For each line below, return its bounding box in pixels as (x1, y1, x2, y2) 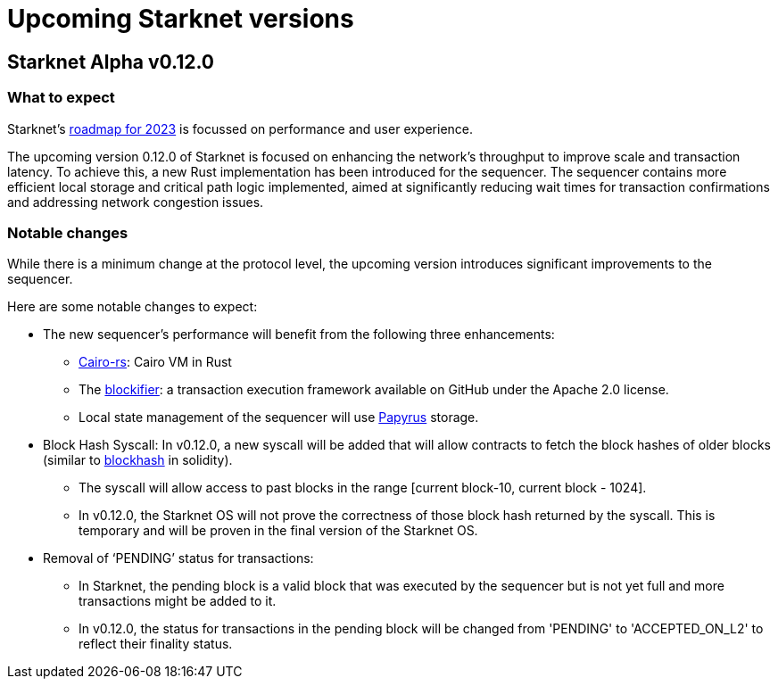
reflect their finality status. (79, 636, 233, 652)
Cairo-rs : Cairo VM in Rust (79, 354, 232, 370)
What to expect (7, 88, 115, 107)
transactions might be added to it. (79, 593, 277, 609)
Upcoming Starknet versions (7, 4, 354, 34)
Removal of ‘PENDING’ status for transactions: (43, 550, 314, 566)
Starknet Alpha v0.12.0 (7, 50, 214, 73)
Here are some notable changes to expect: (7, 299, 258, 315)
